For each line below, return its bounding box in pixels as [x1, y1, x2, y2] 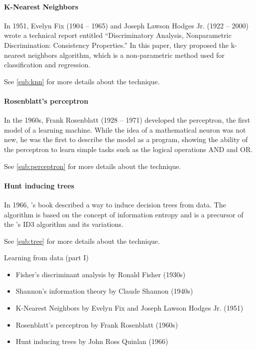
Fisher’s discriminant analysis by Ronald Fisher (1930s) [15, 269, 186, 279]
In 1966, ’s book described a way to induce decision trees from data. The [4, 199, 226, 209]
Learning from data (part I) [4, 252, 89, 263]
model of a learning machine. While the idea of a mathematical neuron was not [4, 124, 246, 135]
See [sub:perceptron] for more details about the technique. [4, 161, 181, 171]
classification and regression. [4, 59, 91, 70]
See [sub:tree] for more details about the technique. [4, 235, 160, 246]
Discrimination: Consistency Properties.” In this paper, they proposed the [4, 39, 229, 50]
